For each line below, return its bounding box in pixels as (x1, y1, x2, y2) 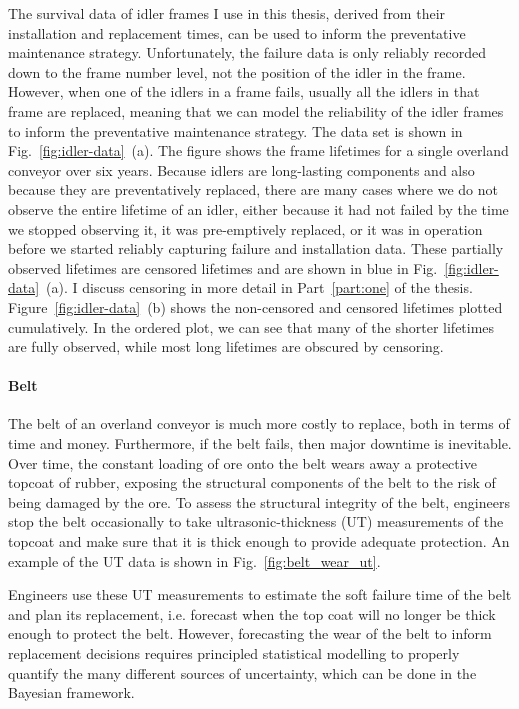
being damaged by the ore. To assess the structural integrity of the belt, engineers (8, 491, 510, 512)
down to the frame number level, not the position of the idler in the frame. (8, 61, 466, 82)
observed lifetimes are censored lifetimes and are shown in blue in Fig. (8, 257, 438, 278)
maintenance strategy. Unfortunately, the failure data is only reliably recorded (8, 42, 487, 63)
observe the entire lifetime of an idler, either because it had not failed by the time (8, 198, 509, 219)
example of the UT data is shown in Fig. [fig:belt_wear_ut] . (8, 550, 381, 571)
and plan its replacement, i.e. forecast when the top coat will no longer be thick (8, 603, 496, 624)
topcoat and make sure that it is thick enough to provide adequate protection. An (8, 531, 510, 552)
